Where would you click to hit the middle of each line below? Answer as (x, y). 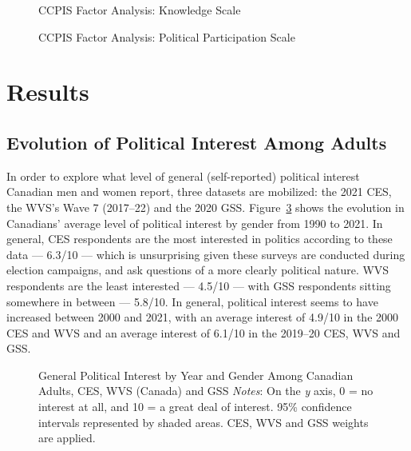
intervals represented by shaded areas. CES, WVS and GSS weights (204, 422)
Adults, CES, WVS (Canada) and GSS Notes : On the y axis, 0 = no (206, 391)
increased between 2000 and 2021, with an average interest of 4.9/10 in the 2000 (203, 317)
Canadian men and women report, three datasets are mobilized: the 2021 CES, (199, 192)
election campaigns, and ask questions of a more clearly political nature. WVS (198, 270)
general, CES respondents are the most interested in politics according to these (200, 239)
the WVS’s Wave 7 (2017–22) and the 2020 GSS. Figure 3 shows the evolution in (205, 207)
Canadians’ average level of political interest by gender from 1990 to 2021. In (195, 223)
